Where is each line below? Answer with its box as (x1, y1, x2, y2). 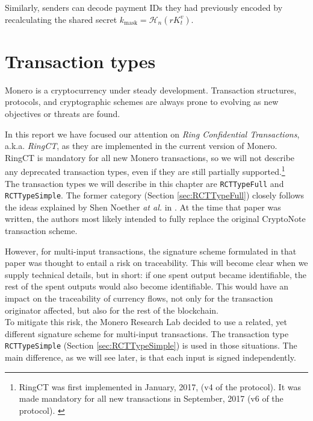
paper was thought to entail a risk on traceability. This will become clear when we (5, 256, 308, 269)
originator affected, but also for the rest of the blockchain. (5, 303, 218, 316)
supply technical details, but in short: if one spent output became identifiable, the (5, 268, 306, 280)
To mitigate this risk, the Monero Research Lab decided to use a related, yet (5, 315, 288, 328)
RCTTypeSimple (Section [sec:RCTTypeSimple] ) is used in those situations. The (5, 339, 297, 352)
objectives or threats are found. (5, 107, 120, 119)
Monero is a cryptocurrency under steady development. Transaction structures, (5, 83, 297, 96)
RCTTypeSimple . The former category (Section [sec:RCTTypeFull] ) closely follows (5, 189, 305, 201)
